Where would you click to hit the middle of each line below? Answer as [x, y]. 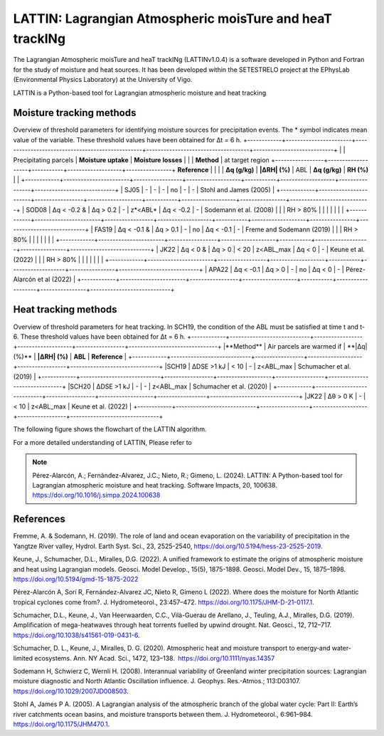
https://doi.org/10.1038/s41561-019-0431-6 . [76, 635]
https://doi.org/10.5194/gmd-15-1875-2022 [76, 579]
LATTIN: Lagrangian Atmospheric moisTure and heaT [173, 19]
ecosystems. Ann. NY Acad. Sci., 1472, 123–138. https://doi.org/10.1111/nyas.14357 [155, 658]
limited [23, 658]
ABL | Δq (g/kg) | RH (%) [332, 169]
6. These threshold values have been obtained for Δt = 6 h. [100, 336]
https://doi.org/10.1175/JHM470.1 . [62, 724]
